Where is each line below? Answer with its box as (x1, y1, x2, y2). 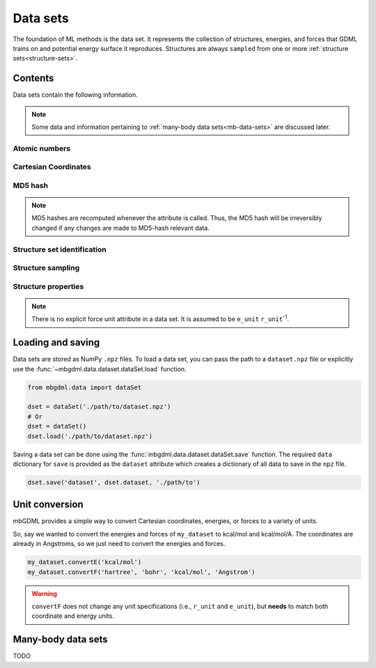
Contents (13, 72, 54, 84)
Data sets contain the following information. (13, 91, 139, 99)
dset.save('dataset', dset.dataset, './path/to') (27, 478, 201, 486)
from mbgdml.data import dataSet (27, 383, 142, 391)
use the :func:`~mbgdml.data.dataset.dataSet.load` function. (13, 364, 187, 373)
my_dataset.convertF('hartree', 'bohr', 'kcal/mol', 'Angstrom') (27, 568, 256, 576)
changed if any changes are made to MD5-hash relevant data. (31, 224, 210, 232)
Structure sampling (13, 263, 80, 273)
